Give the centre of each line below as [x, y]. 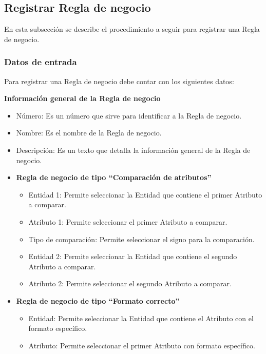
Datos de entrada [41, 62]
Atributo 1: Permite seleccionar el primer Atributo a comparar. [128, 221]
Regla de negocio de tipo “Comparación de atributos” [114, 177]
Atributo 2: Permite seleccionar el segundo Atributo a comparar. [130, 283]
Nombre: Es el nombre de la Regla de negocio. [89, 133]
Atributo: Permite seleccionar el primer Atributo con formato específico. [142, 345]
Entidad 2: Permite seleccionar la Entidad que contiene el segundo [133, 256]
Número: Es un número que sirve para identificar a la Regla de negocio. [129, 115]
